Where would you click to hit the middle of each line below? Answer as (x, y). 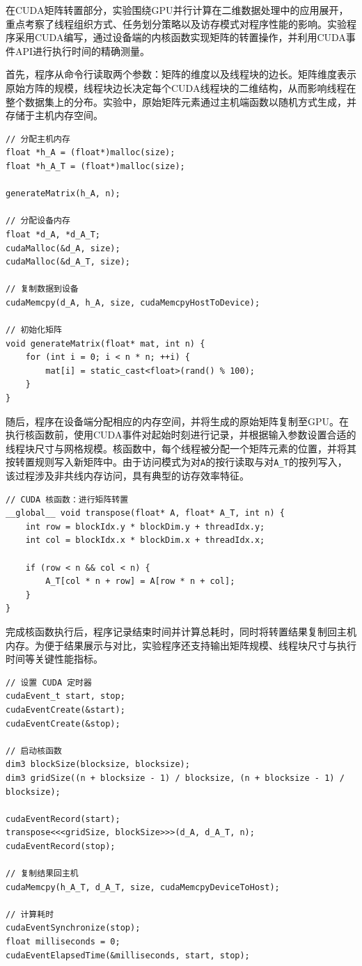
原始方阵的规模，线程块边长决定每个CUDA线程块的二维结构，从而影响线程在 (181, 87)
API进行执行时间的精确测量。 (82, 50)
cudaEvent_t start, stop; (65, 696)
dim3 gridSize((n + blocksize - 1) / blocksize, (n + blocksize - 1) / (175, 778)
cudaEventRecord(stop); (61, 846)
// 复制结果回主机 (42, 874)
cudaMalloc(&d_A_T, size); (68, 262)
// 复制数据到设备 (42, 289)
